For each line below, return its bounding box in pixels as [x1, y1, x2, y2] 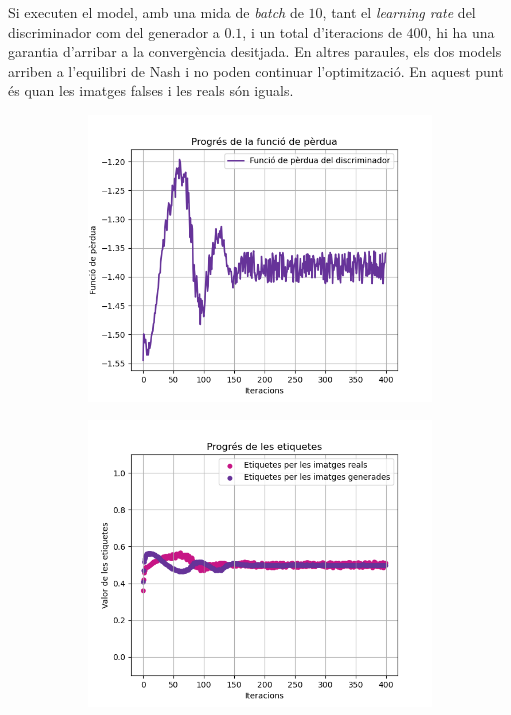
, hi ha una [427, 21, 495, 42]
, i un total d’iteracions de [242, 21, 402, 42]
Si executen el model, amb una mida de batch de [8, 2, 304, 22]
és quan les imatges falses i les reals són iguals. [8, 80, 294, 101]
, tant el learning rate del [322, 2, 476, 22]
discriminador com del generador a [8, 21, 220, 42]
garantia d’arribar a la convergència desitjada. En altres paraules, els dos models [8, 41, 502, 62]
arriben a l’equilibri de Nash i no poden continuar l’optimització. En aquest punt [8, 60, 504, 81]
